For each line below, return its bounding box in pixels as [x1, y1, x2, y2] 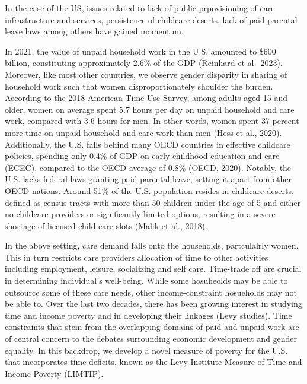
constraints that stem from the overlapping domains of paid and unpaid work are [5, 320, 299, 333]
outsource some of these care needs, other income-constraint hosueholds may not [5, 285, 297, 298]
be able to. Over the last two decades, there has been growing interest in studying [5, 297, 302, 310]
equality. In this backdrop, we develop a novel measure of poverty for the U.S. [5, 344, 288, 356]
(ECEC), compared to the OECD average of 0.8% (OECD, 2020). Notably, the [5, 161, 292, 173]
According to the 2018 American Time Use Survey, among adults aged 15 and [5, 91, 288, 104]
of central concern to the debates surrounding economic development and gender [5, 332, 298, 345]
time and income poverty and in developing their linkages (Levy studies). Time [5, 309, 292, 321]
